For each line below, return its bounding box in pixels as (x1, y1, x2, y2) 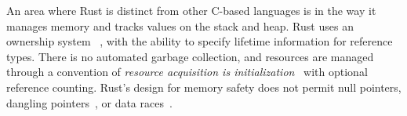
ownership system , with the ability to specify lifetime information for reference (6, 33, 393, 49)
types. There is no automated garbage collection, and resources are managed (6, 48, 374, 64)
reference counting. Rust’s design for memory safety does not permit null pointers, (6, 78, 402, 95)
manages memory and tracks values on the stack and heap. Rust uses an (6, 17, 354, 34)
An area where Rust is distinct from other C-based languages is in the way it (6, 2, 376, 18)
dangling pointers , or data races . (6, 94, 173, 111)
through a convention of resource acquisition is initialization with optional (6, 63, 368, 80)
